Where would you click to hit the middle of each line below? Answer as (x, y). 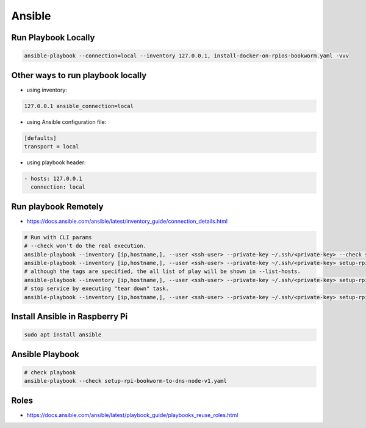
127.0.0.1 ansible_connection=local (79, 106)
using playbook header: (56, 162)
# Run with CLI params (58, 237)
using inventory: (47, 90)
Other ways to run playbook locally (79, 75)
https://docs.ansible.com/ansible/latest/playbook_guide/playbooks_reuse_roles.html (132, 415)
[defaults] (40, 138)
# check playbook (50, 372)
